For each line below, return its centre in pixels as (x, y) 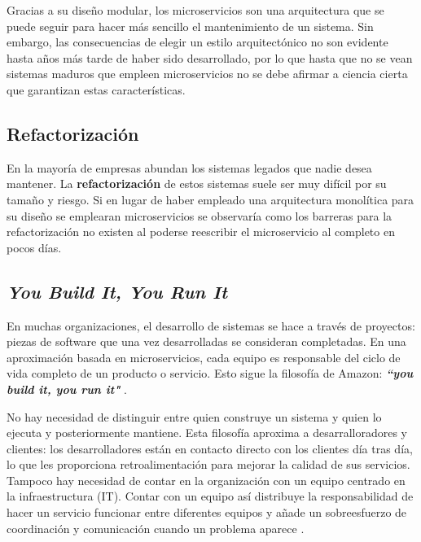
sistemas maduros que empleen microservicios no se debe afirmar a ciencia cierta (207, 74)
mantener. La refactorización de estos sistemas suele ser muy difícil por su (197, 184)
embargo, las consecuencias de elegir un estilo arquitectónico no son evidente (197, 42)
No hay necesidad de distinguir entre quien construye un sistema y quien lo (194, 416)
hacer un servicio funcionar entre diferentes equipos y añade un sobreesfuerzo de (207, 512)
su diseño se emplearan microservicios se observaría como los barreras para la (200, 215)
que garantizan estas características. (96, 89)
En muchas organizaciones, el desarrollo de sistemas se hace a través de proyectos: (211, 325)
